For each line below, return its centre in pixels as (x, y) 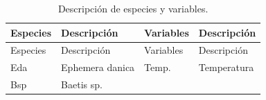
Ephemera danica (98, 67)
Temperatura (226, 67)
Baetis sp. (82, 84)
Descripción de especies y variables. (133, 8)
